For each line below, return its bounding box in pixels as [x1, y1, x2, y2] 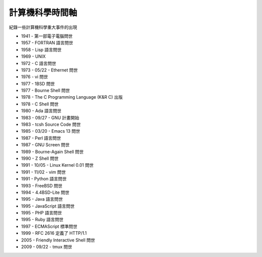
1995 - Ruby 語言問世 [21, 217, 64, 223]
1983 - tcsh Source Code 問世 [21, 121, 81, 127]
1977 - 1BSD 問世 [21, 81, 55, 86]
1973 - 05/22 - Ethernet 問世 [21, 67, 78, 73]
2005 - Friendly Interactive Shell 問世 [21, 237, 96, 243]
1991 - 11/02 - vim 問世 [21, 169, 66, 175]
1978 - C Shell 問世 [21, 101, 59, 107]
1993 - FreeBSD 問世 [21, 183, 63, 188]
